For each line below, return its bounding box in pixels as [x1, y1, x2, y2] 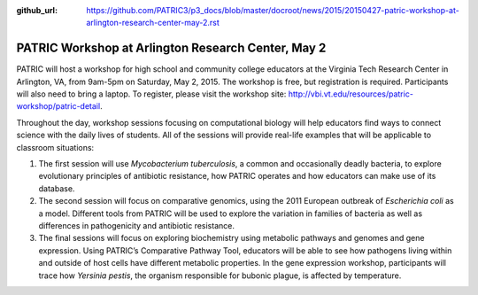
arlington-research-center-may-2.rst [86, 18, 220, 28]
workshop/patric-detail [16, 101, 101, 112]
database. [38, 182, 75, 194]
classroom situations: [16, 142, 95, 152]
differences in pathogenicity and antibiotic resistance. [38, 220, 235, 230]
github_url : [16, 5, 58, 15]
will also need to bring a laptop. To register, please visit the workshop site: [16, 89, 287, 99]
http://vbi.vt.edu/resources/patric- [288, 89, 413, 99]
